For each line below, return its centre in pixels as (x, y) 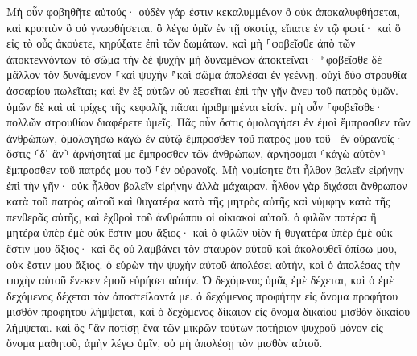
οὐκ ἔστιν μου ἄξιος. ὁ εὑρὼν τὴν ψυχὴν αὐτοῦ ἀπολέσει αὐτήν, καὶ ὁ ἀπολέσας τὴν (204, 264)
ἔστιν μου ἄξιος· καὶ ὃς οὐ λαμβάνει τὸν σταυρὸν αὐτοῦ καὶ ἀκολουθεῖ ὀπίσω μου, (202, 248)
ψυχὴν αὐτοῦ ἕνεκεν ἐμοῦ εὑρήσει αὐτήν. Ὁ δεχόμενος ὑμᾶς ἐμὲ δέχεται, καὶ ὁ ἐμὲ (200, 280)
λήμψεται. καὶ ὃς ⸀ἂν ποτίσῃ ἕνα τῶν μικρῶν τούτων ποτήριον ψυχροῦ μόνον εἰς (195, 327)
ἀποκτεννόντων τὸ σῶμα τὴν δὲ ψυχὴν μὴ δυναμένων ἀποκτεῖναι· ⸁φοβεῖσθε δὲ (194, 58)
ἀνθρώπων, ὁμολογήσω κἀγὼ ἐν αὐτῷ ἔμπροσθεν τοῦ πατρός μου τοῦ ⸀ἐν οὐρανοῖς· (205, 137)
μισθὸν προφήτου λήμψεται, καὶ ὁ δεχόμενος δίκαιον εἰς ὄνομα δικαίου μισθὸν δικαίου (208, 311)
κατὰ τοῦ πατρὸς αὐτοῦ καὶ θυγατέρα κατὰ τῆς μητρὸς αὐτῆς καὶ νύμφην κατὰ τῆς (198, 201)
